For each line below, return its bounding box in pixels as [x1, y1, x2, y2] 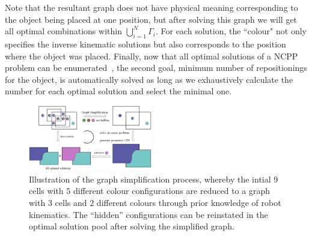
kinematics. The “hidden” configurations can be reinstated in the [29, 208, 268, 220]
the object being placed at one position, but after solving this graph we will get [5, 13, 298, 25]
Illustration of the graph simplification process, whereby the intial [29, 172, 271, 185]
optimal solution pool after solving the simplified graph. [29, 220, 234, 232]
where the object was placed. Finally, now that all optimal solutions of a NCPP [5, 49, 298, 62]
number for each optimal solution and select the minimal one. [5, 85, 232, 97]
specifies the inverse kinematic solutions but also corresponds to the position [5, 37, 286, 50]
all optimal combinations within [5, 25, 122, 37]
